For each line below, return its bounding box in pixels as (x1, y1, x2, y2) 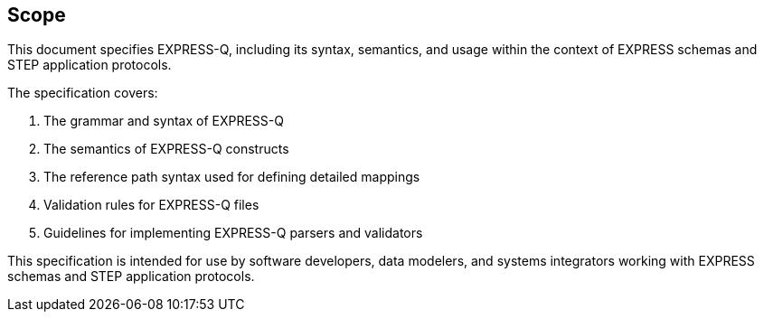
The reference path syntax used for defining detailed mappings (43, 169, 420, 185)
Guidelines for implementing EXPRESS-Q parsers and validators (43, 225, 423, 241)
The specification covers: (7, 85, 158, 101)
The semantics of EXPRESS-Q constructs (43, 141, 289, 157)
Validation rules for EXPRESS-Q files (43, 197, 259, 213)
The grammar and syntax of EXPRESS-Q (43, 113, 284, 129)
